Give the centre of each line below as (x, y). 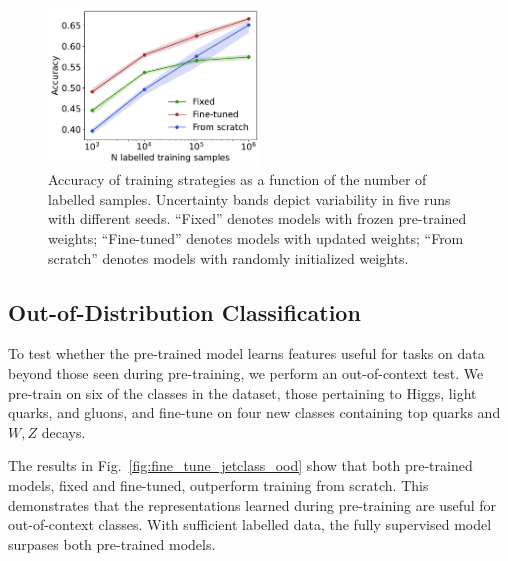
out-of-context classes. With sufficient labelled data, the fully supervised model (250, 524)
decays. (63, 431)
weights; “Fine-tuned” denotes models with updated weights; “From (256, 238)
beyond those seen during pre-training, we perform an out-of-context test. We (246, 373)
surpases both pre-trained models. (112, 543)
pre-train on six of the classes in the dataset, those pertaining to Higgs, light (242, 392)
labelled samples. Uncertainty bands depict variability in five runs (249, 198)
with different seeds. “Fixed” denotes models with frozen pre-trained (257, 218)
